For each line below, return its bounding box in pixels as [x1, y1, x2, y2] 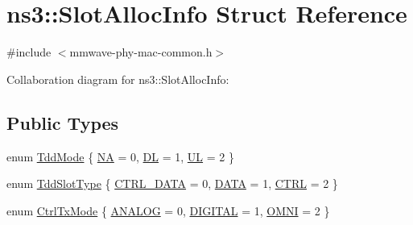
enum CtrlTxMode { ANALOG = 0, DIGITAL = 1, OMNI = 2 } [6, 202, 330, 219]
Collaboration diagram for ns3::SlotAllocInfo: [6, 70, 229, 87]
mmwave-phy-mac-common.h [69, 44, 213, 60]
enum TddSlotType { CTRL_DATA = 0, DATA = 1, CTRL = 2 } [6, 175, 338, 192]
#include [6, 44, 52, 60]
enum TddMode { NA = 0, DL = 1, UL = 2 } [6, 148, 234, 165]
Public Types [6, 110, 119, 135]
